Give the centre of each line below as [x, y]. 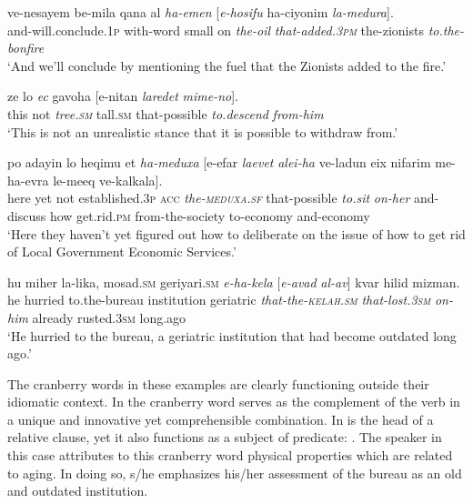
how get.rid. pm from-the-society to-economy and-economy [210, 215]
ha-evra [28, 180]
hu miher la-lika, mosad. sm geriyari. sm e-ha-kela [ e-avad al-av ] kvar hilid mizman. [234, 282]
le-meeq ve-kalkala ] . [108, 180]
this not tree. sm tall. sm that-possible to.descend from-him [166, 113]
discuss [27, 215]
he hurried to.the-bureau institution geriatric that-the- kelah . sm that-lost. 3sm [219, 300]
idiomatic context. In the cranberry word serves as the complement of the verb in [234, 402]
